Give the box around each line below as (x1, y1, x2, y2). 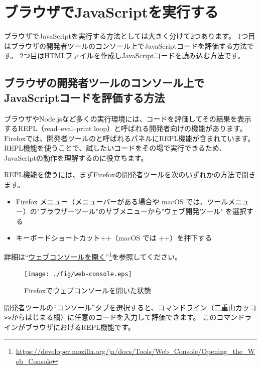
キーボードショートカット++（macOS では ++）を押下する (16, 232, 212, 243)
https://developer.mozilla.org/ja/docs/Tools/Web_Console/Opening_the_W (16, 346, 255, 356)
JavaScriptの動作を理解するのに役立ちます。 (4, 152, 148, 163)
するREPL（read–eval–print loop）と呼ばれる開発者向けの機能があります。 (4, 123, 247, 134)
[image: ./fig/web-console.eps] (24, 271, 132, 278)
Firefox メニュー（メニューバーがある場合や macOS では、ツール (16, 196, 228, 206)
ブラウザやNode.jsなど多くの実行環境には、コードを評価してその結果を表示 (4, 113, 251, 124)
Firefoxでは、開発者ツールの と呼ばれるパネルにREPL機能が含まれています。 (4, 133, 255, 143)
